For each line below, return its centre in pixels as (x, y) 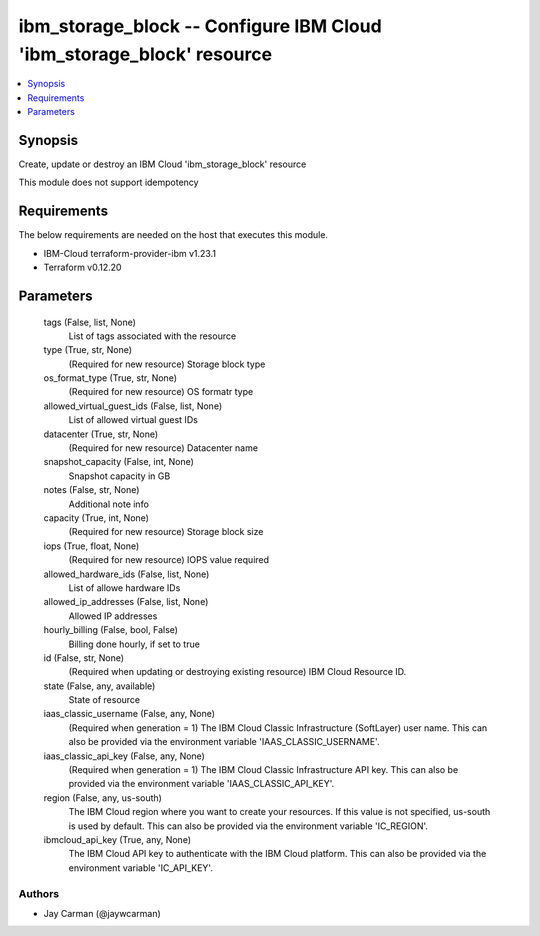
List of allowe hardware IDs (124, 587)
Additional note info (109, 504)
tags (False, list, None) (90, 322)
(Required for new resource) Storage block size (166, 532)
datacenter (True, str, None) (101, 434)
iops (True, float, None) (91, 546)
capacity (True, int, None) (96, 517)
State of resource (104, 700)
